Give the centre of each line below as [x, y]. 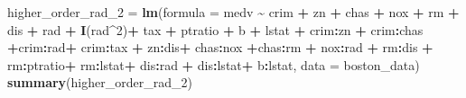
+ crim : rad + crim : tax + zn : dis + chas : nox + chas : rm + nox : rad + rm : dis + [220, 47]
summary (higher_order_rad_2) [100, 82]
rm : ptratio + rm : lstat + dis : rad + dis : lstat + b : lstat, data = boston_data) [214, 64]
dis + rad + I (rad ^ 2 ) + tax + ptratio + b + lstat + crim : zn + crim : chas [215, 29]
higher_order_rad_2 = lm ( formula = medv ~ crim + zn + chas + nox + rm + [233, 12]
